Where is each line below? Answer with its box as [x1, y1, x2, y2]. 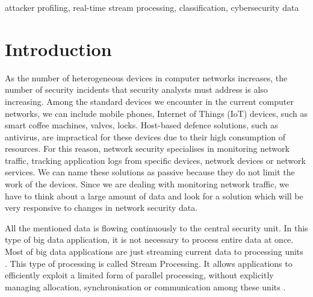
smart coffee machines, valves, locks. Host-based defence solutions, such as [5, 119, 278, 131]
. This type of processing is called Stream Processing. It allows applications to [5, 257, 293, 269]
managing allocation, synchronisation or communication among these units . [5, 280, 286, 293]
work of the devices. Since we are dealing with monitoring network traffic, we [5, 178, 289, 190]
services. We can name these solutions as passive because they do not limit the [5, 166, 295, 178]
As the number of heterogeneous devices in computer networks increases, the [5, 71, 288, 84]
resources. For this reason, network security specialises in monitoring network [5, 142, 290, 155]
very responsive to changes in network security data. [5, 201, 198, 214]
